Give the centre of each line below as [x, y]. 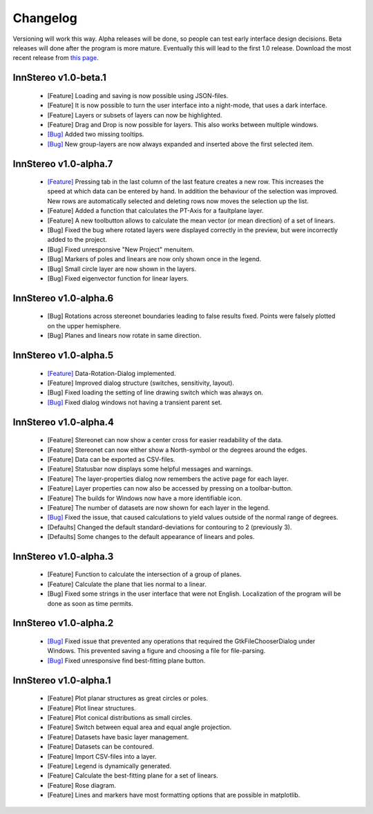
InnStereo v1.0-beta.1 [60, 78]
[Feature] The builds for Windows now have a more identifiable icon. [145, 498]
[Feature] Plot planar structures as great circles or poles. [128, 699]
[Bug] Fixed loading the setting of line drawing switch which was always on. [155, 392]
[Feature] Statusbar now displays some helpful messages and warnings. [150, 469]
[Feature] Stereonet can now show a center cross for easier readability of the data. [165, 440]
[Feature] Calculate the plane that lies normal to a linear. [127, 584]
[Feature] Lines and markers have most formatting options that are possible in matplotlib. [174, 795]
